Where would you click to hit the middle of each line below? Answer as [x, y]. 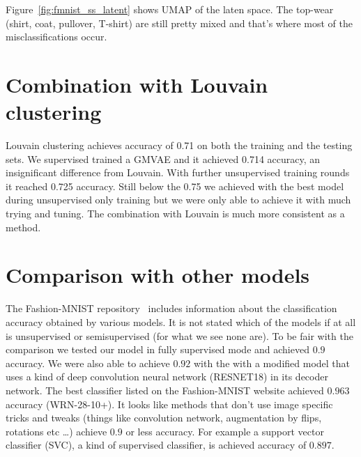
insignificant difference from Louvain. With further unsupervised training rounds [178, 172]
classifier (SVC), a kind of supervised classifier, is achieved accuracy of [156, 445]
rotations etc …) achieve [56, 431]
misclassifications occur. [56, 37]
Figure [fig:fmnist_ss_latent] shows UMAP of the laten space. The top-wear [170, 9]
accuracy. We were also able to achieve [88, 363]
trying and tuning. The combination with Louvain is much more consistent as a [175, 214]
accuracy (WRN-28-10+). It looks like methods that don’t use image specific [169, 404]
